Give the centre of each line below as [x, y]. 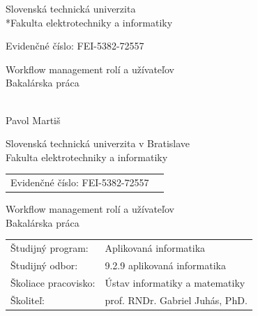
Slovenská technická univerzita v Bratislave [98, 143]
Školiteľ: [28, 300]
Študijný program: [50, 248]
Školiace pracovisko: [53, 282]
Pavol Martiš [33, 120]
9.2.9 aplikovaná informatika [165, 265]
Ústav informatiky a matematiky [175, 282]
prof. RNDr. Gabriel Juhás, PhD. [176, 300]
